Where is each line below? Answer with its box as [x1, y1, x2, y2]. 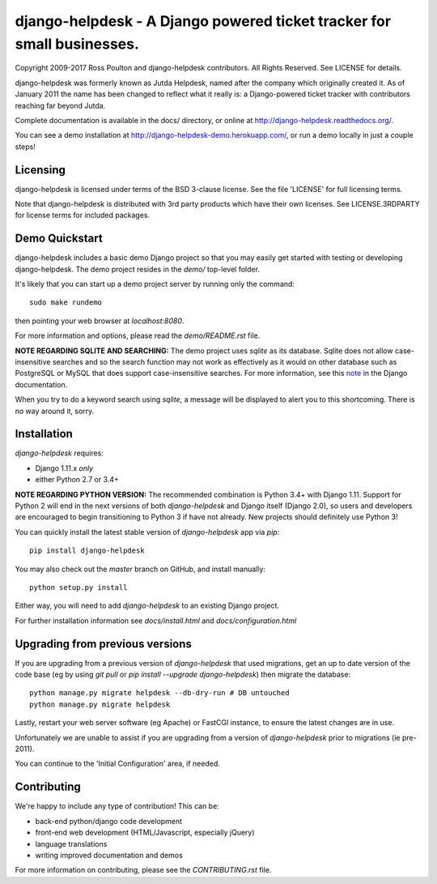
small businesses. [15, 35, 139, 53]
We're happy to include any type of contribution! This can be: [15, 801, 220, 811]
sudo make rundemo [29, 298, 103, 307]
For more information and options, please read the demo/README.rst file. [15, 331, 261, 340]
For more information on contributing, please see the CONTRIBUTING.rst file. [15, 865, 272, 875]
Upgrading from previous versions [15, 637, 192, 651]
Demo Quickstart [15, 232, 103, 246]
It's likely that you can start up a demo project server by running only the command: [15, 280, 295, 289]
